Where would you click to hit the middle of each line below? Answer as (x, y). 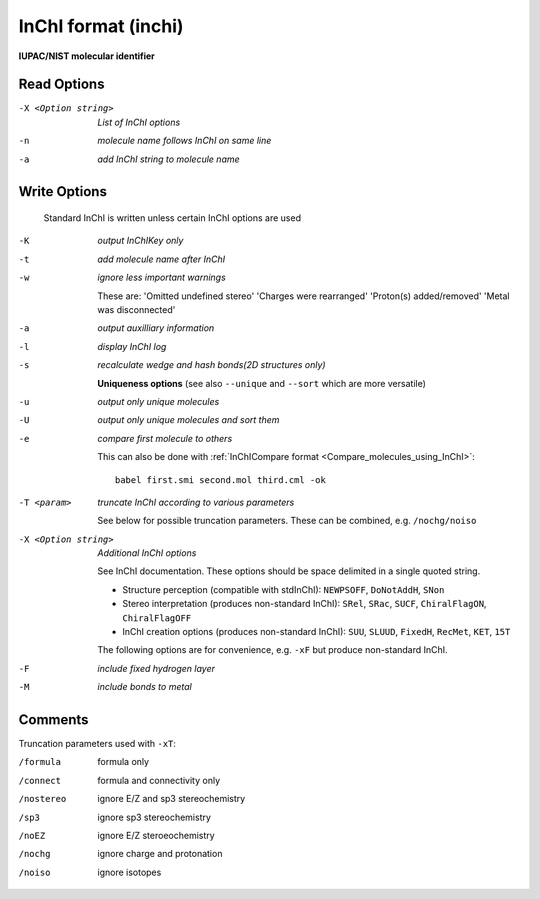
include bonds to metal (144, 687)
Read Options (61, 84)
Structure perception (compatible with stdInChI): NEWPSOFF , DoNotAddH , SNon (283, 589)
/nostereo (42, 799)
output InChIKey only (140, 241)
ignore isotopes (129, 872)
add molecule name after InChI (161, 259)
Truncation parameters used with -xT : (97, 744)
